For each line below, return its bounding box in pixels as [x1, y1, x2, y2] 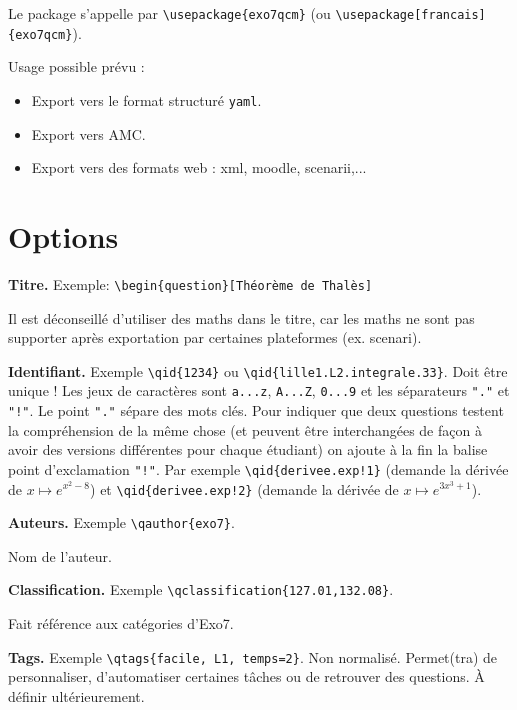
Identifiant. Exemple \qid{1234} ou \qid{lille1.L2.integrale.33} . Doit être [8, 360, 508, 381]
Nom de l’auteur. [8, 545, 112, 566]
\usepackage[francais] [335, 8, 486, 22]
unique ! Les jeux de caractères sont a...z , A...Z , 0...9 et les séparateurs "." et [8, 380, 510, 401]
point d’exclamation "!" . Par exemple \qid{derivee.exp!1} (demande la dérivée [8, 458, 509, 479]
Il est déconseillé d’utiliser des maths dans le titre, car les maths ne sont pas [8, 307, 475, 328]
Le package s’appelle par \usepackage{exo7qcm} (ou [8, 3, 331, 23]
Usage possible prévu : [8, 56, 145, 77]
